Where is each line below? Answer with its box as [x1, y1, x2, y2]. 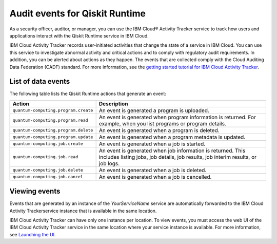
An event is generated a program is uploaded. [98, 107, 210, 114]
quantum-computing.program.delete [12, 127, 93, 133]
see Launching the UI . [9, 231, 56, 237]
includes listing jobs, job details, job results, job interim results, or [98, 153, 256, 160]
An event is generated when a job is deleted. [98, 166, 207, 174]
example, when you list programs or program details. [98, 120, 227, 127]
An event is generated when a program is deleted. [98, 126, 220, 134]
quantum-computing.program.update [12, 134, 93, 140]
